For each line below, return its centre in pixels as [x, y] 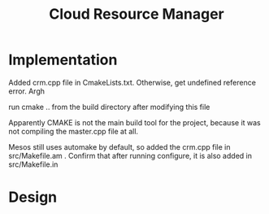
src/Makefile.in [33, 164]
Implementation [63, 60]
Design [33, 197]
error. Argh [27, 91]
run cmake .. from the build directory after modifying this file [109, 107]
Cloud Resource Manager [137, 14]
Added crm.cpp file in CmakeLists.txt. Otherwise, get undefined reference [132, 82]
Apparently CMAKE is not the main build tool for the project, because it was [135, 122]
